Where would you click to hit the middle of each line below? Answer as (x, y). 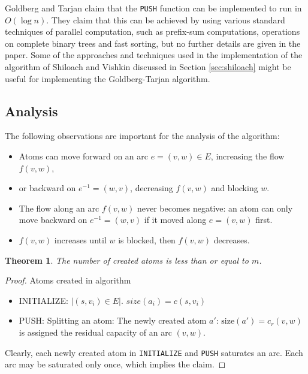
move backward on (53, 220)
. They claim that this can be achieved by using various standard (166, 19)
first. (264, 220)
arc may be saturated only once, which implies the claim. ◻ (115, 364)
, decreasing (152, 188)
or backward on (47, 188)
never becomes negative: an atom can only (215, 208)
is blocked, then (147, 239)
